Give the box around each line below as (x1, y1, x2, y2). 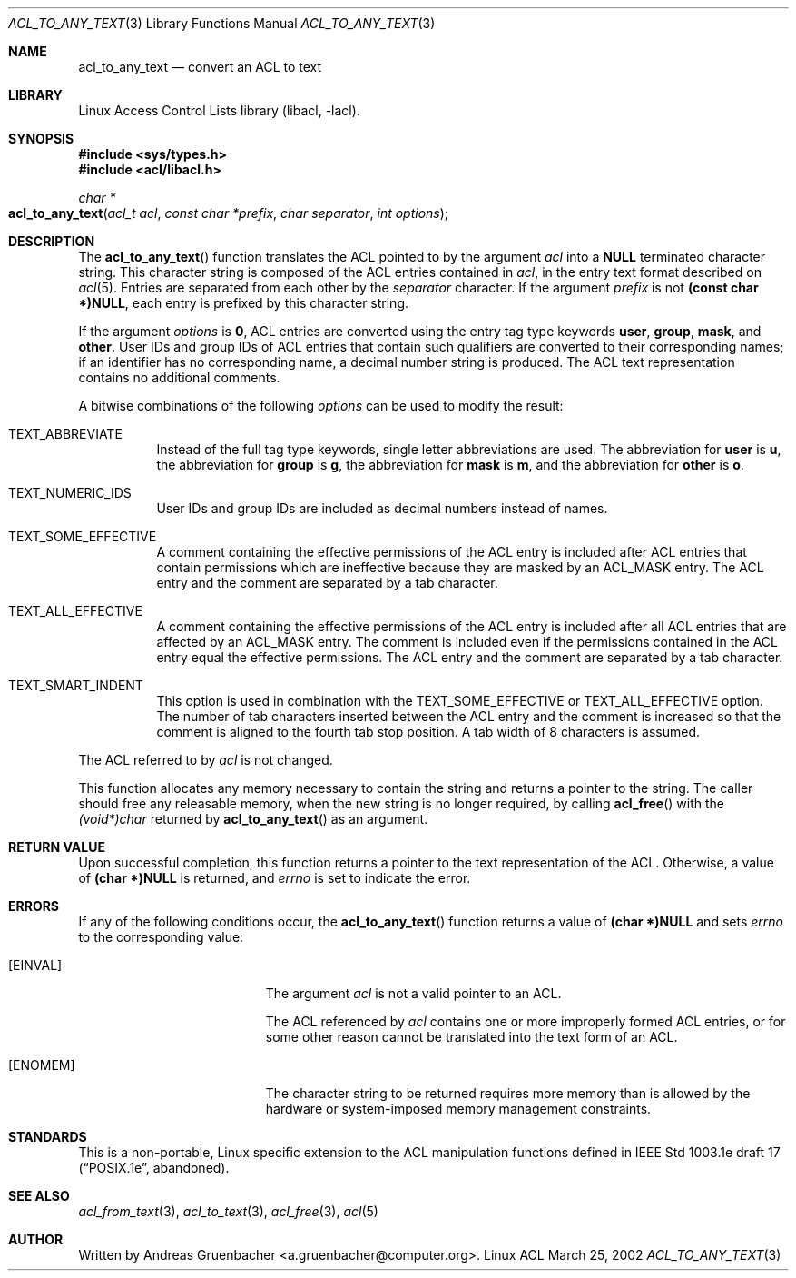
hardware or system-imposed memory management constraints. (265, 1101, 652, 1116)
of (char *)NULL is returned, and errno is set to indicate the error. (78, 870, 471, 886)
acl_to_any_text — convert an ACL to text (78, 59, 322, 74)
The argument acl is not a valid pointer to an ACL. (265, 986, 562, 1001)
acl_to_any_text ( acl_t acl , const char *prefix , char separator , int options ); (8, 205, 449, 221)
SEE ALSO (8, 1188, 70, 1204)
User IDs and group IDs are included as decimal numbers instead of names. (156, 500, 608, 516)
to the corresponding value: (78, 929, 244, 945)
